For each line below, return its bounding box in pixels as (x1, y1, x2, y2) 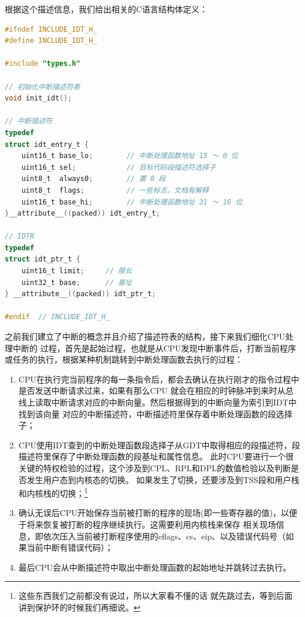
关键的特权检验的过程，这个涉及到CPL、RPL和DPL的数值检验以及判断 (18, 461, 291, 474)
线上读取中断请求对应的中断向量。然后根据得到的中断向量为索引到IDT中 (18, 396, 297, 408)
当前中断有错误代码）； (26, 541, 113, 554)
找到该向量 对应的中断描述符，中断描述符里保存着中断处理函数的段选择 (18, 407, 293, 420)
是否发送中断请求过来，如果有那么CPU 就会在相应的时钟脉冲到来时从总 (18, 384, 294, 397)
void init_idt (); (5, 94, 72, 103)
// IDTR (5, 232, 35, 241)
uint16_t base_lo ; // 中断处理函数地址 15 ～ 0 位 (21, 152, 239, 160)
